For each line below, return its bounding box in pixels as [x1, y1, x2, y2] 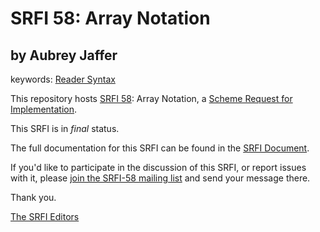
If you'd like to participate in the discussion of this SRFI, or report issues [10, 162, 307, 173]
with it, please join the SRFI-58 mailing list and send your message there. [10, 172, 311, 184]
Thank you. [10, 192, 57, 203]
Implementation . [10, 103, 78, 115]
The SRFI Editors [10, 211, 80, 222]
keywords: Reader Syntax [10, 73, 116, 85]
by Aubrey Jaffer [10, 47, 118, 64]
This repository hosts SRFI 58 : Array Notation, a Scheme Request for [10, 93, 293, 104]
